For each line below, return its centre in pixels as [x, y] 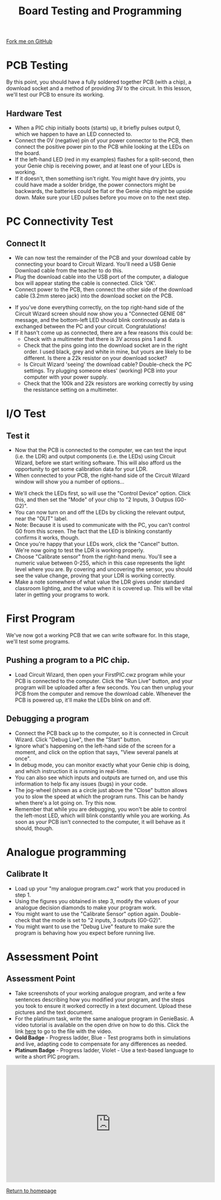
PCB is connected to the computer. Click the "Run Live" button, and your [104, 681]
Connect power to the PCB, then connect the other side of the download [104, 289]
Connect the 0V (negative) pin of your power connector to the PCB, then [104, 140]
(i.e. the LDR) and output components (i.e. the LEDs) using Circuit [95, 456]
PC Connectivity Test [60, 221]
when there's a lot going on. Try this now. [66, 802]
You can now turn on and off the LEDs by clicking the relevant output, [100, 512]
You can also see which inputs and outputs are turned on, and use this [101, 777]
